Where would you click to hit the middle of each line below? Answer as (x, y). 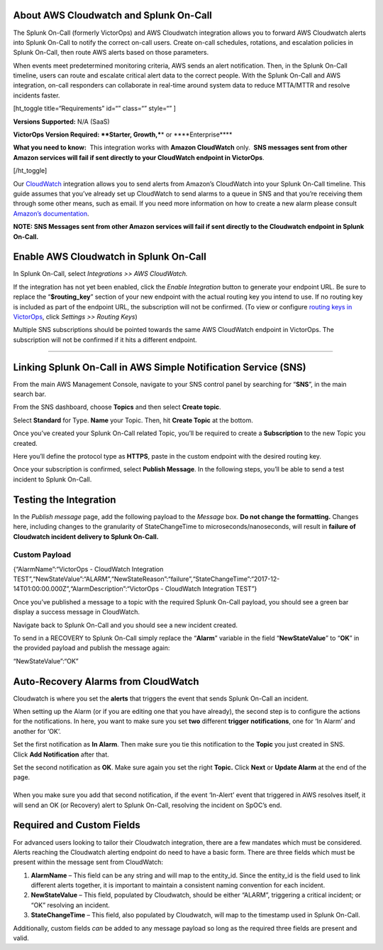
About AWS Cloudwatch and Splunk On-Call (113, 15)
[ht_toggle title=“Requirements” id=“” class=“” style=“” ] (95, 108)
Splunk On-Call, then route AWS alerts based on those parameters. (111, 53)
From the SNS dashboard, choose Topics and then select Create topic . (117, 407)
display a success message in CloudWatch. (77, 612)
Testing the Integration (65, 500)
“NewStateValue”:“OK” (46, 661)
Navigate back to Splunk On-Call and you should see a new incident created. (125, 625)
